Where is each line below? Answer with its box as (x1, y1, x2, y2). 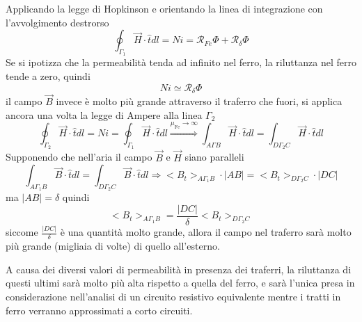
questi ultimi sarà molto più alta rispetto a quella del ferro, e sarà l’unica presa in (6, 275, 355, 290)
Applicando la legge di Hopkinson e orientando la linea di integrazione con (6, 1, 323, 15)
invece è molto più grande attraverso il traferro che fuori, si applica (56, 94, 343, 108)
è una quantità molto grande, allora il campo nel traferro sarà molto (60, 225, 352, 239)
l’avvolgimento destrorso (6, 15, 109, 29)
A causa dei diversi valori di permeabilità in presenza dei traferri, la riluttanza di (6, 261, 352, 276)
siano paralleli (184, 150, 244, 164)
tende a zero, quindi (6, 68, 90, 83)
